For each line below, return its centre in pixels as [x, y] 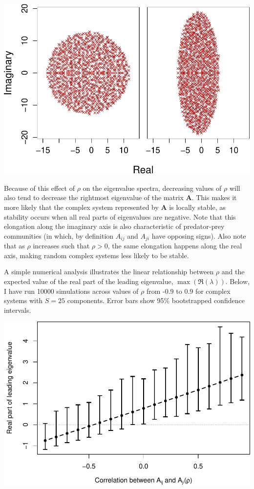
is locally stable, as [197, 207]
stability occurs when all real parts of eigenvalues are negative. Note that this [120, 216]
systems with [23, 300]
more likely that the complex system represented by [81, 207]
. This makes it [214, 197]
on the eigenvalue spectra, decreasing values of [152, 188]
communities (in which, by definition [59, 235]
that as [14, 246]
